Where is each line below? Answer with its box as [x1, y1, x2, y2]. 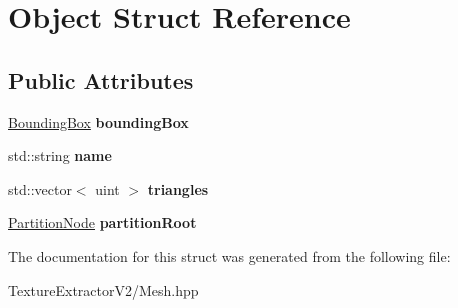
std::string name [8, 145, 112, 166]
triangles [147, 178, 209, 199]
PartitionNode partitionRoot [8, 212, 197, 233]
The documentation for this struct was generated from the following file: [8, 245, 451, 266]
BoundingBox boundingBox [8, 111, 189, 132]
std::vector [8, 178, 72, 199]
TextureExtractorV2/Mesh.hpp [8, 279, 199, 300]
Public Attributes [8, 64, 194, 95]
